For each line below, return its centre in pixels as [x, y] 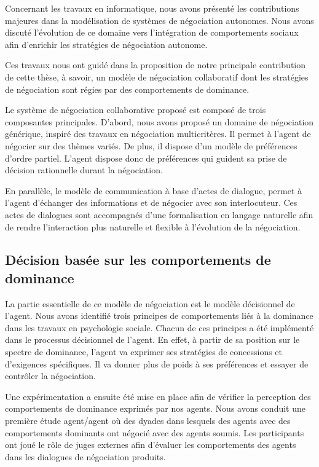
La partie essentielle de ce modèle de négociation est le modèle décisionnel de [150, 303]
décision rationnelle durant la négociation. [84, 170]
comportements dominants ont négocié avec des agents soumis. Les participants [155, 432]
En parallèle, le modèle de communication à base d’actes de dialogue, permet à [153, 190]
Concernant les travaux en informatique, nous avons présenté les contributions [152, 8]
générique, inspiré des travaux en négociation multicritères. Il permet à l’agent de [158, 134]
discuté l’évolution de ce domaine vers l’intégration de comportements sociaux [152, 32]
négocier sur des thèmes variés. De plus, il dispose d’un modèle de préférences [151, 145]
